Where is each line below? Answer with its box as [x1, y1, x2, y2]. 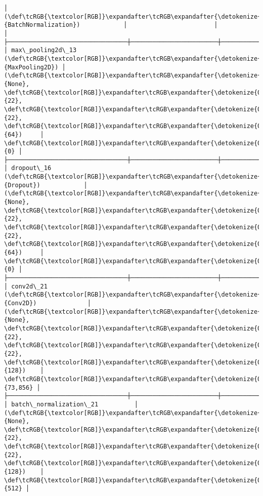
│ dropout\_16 [4, 164, 52, 172]
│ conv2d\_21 [4, 282, 48, 290]
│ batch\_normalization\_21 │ [4, 400, 138, 408]
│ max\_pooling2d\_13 [4, 47, 77, 54]
